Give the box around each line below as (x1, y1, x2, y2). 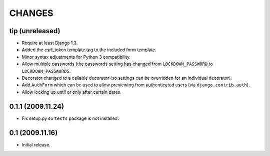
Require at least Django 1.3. (21, 40, 78, 46)
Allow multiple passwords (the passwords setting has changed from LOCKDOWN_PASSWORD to (21, 61, 213, 67)
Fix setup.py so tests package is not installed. (21, 115, 119, 121)
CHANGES (9, 8, 53, 19)
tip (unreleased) (9, 27, 60, 35)
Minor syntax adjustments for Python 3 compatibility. (21, 54, 131, 60)
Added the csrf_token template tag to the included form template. (21, 47, 157, 53)
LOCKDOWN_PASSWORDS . (21, 68, 71, 74)
